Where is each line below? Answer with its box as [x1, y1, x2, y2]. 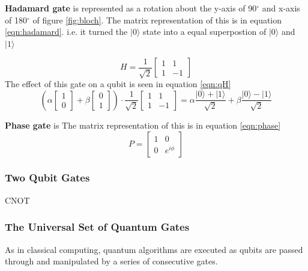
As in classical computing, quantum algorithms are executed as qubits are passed [5, 243, 303, 255]
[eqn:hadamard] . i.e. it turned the [5, 25, 128, 38]
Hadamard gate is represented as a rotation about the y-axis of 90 [5, 2, 257, 14]
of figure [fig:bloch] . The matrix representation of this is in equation [32, 13, 282, 26]
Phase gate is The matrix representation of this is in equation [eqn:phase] [5, 118, 281, 131]
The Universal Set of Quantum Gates [5, 219, 190, 234]
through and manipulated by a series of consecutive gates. [5, 255, 218, 267]
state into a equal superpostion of [142, 25, 267, 38]
